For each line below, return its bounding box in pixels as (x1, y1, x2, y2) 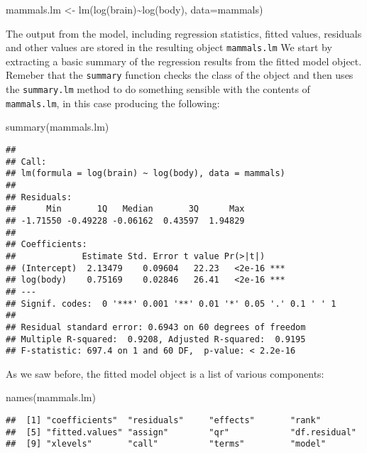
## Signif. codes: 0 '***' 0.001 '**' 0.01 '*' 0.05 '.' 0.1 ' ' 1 (6, 298, 336, 309)
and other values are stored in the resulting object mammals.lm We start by (6, 40, 332, 55)
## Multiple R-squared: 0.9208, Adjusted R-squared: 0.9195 (6, 334, 306, 344)
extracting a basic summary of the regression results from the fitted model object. (6, 53, 362, 68)
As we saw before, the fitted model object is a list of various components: (6, 366, 324, 381)
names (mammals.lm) (6, 390, 96, 405)
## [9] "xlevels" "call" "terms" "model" (6, 439, 327, 449)
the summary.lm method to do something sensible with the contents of (6, 82, 310, 97)
